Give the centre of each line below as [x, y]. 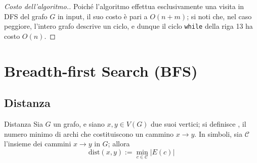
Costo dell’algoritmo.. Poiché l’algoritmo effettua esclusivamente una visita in [124, 6]
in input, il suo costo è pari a [102, 16]
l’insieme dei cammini [38, 144]
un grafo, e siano [79, 124]
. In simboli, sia [218, 133]
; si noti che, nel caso [219, 16]
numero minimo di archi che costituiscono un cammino [89, 133]
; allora [119, 144]
